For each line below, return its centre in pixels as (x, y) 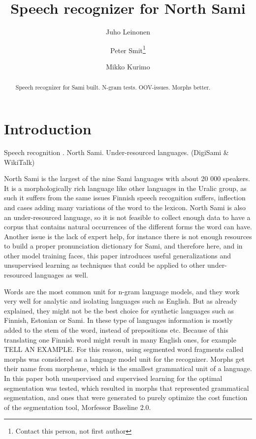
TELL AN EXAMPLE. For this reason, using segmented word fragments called (124, 349)
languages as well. (62, 275)
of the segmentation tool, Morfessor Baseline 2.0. (78, 407)
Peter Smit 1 (128, 49)
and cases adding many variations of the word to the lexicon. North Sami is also (125, 207)
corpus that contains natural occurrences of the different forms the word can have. (128, 227)
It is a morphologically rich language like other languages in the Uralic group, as (125, 188)
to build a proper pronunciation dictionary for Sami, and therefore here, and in (123, 246)
